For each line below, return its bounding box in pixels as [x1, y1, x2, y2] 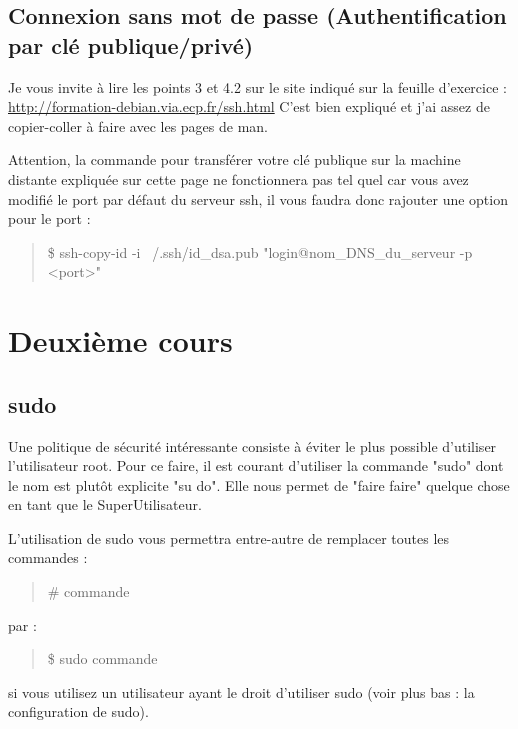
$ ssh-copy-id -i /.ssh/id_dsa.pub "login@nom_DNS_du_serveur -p [47, 241, 473, 262]
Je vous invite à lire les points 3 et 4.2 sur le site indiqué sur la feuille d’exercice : [8, 76, 507, 97]
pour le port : [8, 208, 91, 229]
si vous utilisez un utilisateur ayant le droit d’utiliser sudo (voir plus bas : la [8, 681, 475, 702]
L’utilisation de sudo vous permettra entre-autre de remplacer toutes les [8, 527, 450, 548]
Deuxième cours [8, 320, 233, 361]
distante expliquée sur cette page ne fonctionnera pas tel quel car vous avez [8, 168, 469, 189]
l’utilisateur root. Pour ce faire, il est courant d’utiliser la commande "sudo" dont [8, 455, 504, 476]
